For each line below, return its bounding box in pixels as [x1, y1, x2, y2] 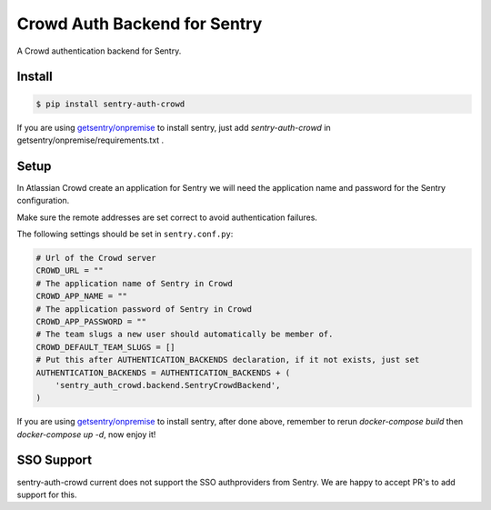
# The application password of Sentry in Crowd [35, 304, 252, 314]
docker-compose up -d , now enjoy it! [16, 428, 156, 440]
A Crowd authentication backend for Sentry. [16, 45, 182, 56]
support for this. [16, 489, 77, 500]
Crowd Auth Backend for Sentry [16, 14, 263, 34]
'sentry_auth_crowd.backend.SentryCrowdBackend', [55, 380, 281, 390]
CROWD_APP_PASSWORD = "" [35, 316, 147, 326]
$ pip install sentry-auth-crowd [35, 98, 185, 109]
